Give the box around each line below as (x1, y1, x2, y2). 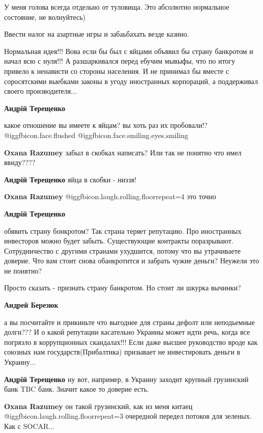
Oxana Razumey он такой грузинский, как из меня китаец (4, 400, 193, 411)
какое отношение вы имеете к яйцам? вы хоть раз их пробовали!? (4, 120, 208, 130)
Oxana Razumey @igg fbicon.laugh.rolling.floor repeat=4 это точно (4, 191, 216, 202)
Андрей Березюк (4, 300, 59, 310)
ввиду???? (4, 157, 36, 168)
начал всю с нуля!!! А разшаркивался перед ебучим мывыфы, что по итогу (4, 56, 236, 66)
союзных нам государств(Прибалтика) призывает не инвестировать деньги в (4, 346, 241, 357)
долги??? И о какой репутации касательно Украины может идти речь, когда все (4, 327, 250, 337)
